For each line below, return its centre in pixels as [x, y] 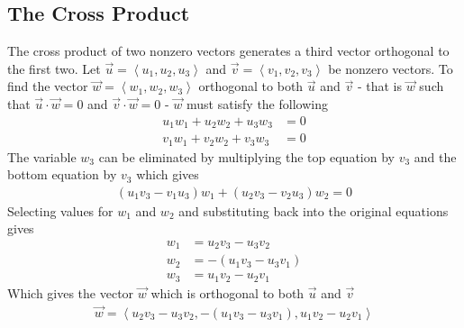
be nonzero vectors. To [391, 68]
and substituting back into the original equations [314, 210]
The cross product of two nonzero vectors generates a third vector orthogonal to [228, 51]
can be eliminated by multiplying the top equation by [246, 156]
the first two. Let [54, 68]
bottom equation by [62, 174]
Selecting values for [60, 210]
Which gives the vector [71, 292]
